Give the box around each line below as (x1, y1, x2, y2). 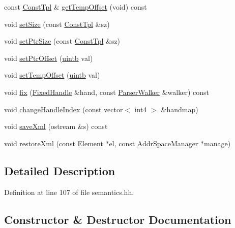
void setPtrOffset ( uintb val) (4, 52, 93, 63)
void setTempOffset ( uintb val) (4, 70, 100, 80)
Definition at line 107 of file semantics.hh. (4, 186, 134, 197)
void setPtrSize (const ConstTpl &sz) (4, 36, 121, 46)
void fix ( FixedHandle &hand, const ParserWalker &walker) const (4, 86, 209, 97)
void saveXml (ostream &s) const (4, 121, 108, 132)
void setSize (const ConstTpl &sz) (4, 18, 110, 29)
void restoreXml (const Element (4, 138, 103, 148)
